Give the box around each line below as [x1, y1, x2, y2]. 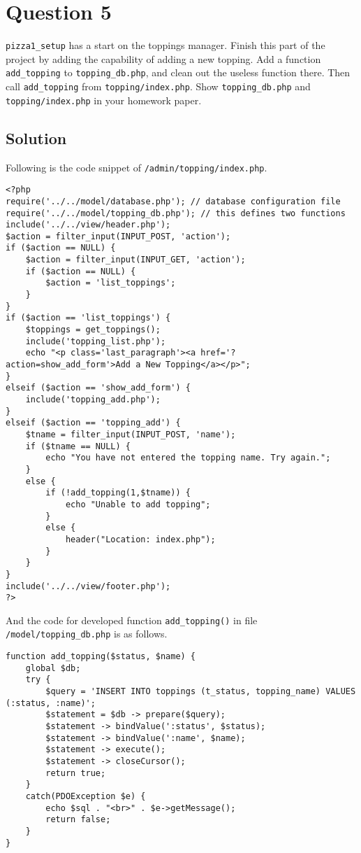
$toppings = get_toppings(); [25, 325, 161, 335]
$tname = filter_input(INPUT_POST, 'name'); [25, 429, 236, 439]
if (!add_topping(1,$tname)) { [45, 488, 191, 498]
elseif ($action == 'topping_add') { [6, 418, 181, 428]
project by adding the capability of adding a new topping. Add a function [6, 51, 321, 66]
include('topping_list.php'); [25, 336, 166, 346]
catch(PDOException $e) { [25, 791, 146, 802]
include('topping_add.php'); [25, 395, 161, 405]
